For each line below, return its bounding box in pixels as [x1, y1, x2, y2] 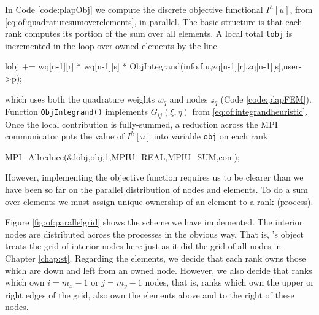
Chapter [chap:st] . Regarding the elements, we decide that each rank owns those [5, 251, 306, 264]
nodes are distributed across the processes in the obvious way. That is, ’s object [5, 227, 304, 240]
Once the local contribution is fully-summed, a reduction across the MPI [5, 117, 278, 130]
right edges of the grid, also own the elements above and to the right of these [5, 288, 294, 301]
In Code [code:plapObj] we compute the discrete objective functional [5, 3, 263, 15]
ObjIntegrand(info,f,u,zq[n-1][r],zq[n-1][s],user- [129, 60, 302, 72]
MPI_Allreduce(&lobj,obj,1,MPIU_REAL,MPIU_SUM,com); [5, 150, 240, 163]
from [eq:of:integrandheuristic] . [192, 105, 308, 118]
